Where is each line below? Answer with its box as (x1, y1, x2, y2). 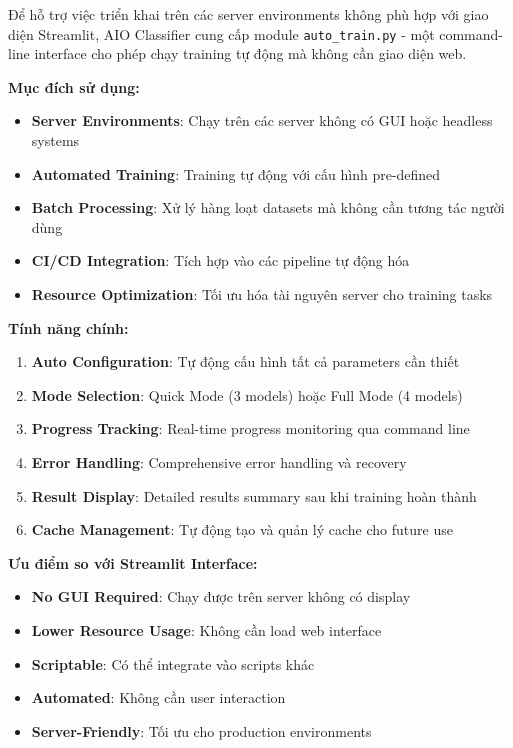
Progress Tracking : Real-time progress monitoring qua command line (31, 418, 470, 439)
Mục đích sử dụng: (8, 76, 140, 97)
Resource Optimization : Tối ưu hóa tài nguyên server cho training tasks (31, 284, 493, 304)
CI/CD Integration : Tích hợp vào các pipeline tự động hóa (31, 250, 410, 271)
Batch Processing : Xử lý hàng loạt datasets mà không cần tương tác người (31, 197, 505, 218)
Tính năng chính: (8, 317, 129, 338)
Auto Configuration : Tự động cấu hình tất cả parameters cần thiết (31, 351, 460, 372)
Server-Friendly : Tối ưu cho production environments (31, 720, 372, 741)
